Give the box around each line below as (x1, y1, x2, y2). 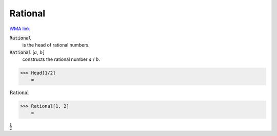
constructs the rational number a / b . (22, 56, 101, 62)
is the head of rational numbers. (22, 42, 90, 48)
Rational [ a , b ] (9, 49, 45, 55)
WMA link (9, 26, 30, 32)
